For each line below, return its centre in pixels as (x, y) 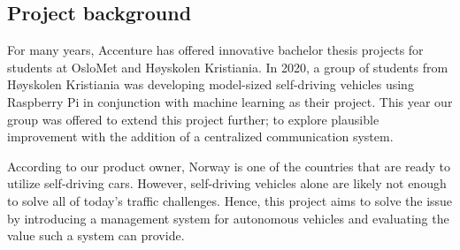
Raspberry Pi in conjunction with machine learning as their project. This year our (230, 101)
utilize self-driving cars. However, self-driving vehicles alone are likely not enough (227, 183)
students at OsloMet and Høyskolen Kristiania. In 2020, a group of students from (228, 67)
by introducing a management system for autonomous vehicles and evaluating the (228, 218)
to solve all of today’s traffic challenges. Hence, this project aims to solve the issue (230, 200)
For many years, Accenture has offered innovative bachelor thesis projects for (215, 50)
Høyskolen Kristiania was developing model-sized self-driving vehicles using (211, 84)
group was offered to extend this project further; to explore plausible (193, 119)
